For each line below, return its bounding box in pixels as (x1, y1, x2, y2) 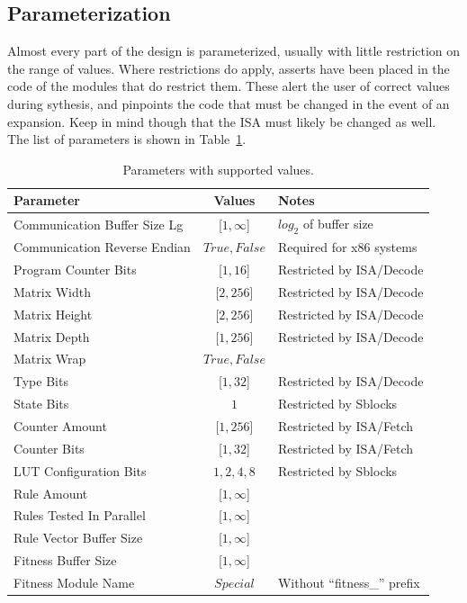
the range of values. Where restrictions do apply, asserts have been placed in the (7, 58, 450, 77)
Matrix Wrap (13, 349, 86, 368)
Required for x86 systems (277, 238, 418, 256)
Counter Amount (13, 417, 107, 435)
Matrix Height (13, 304, 93, 323)
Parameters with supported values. (122, 159, 314, 178)
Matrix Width (13, 282, 92, 301)
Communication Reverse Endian (13, 238, 191, 256)
